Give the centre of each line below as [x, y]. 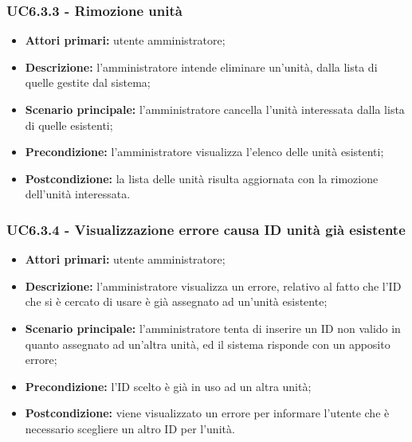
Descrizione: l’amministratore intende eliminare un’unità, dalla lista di [201, 66]
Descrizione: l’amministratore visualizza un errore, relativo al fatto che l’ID [213, 286]
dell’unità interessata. [78, 194]
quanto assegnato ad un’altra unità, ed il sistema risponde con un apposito [208, 344]
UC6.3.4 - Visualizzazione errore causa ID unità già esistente [206, 229]
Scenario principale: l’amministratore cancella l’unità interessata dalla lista [215, 109]
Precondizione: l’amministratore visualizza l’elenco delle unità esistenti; [204, 152]
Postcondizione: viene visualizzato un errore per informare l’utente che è [207, 413]
